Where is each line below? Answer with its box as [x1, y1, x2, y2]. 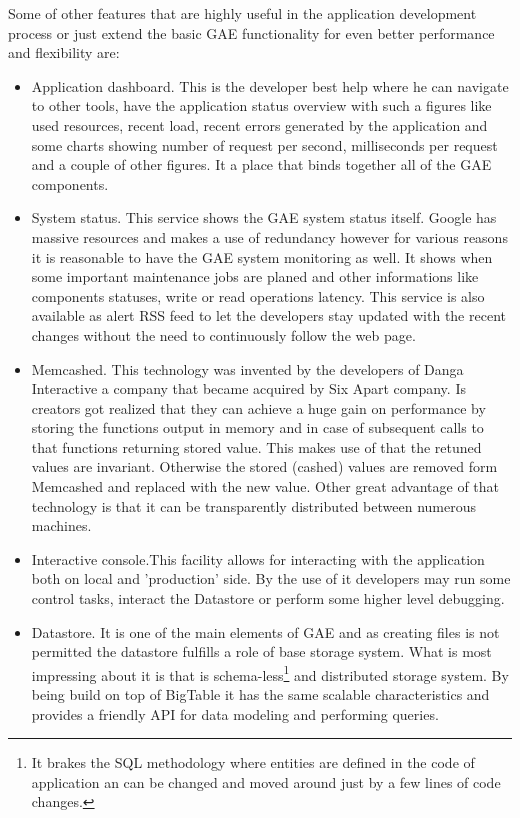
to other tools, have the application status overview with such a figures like [31, 95, 492, 116]
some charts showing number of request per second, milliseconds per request [31, 134, 498, 155]
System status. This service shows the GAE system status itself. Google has [31, 207, 497, 228]
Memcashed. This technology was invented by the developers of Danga [31, 358, 464, 379]
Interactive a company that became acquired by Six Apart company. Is [31, 378, 466, 399]
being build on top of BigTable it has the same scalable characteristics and [31, 684, 490, 705]
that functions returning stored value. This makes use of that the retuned [31, 436, 482, 457]
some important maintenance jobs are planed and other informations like [31, 266, 479, 287]
